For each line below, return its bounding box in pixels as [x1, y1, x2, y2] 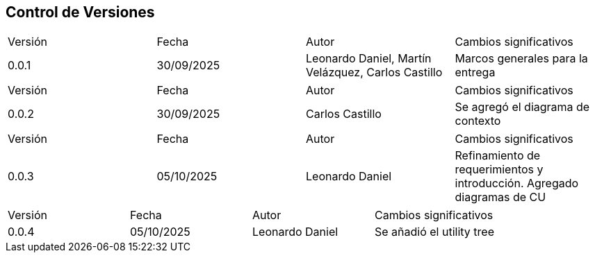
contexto [455, 114, 501, 128]
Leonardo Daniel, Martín [306, 51, 432, 66]
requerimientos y [455, 162, 544, 177]
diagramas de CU [455, 190, 546, 205]
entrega [455, 65, 496, 80]
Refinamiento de [455, 148, 541, 163]
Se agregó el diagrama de [455, 100, 590, 114]
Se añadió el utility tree [375, 225, 494, 239]
